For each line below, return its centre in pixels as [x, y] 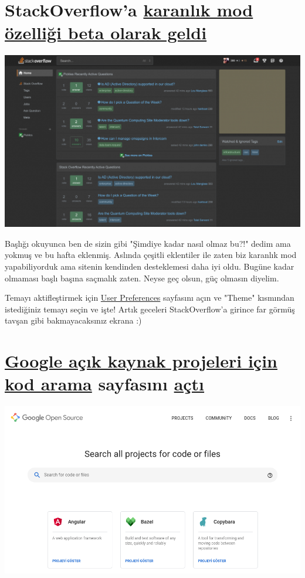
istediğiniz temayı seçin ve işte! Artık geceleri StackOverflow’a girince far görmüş [150, 309]
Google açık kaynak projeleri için [141, 361]
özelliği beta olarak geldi [106, 33]
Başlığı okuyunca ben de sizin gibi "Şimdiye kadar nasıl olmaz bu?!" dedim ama [148, 243]
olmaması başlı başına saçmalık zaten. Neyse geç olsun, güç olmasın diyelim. [142, 278]
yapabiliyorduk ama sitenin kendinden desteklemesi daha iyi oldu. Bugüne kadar [150, 266]
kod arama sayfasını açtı [105, 384]
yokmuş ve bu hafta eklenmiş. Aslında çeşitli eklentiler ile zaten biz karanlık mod [151, 255]
